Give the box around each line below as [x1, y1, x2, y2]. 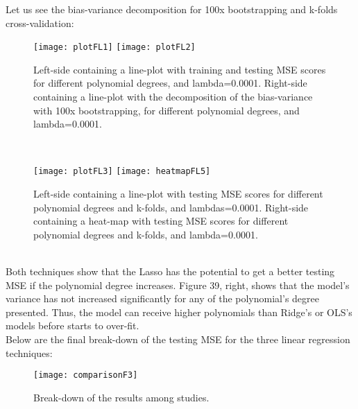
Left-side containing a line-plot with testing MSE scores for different [33, 186, 323, 201]
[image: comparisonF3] [33, 370, 138, 381]
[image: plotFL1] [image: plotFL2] [33, 42, 196, 53]
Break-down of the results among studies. [33, 390, 210, 404]
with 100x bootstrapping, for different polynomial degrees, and [33, 103, 300, 117]
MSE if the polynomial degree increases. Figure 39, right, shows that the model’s [6, 277, 350, 292]
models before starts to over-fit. [6, 318, 139, 333]
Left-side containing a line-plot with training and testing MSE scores [33, 62, 326, 76]
